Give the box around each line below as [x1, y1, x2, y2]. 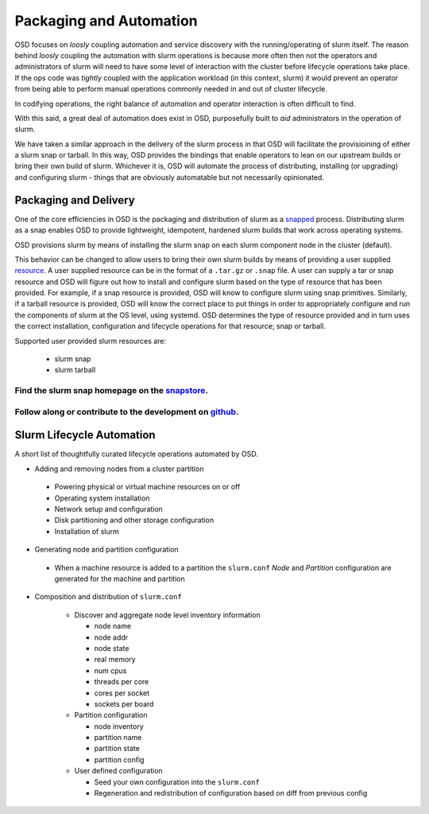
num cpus [94, 665, 127, 676]
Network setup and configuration [54, 504, 163, 514]
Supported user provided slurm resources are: [14, 336, 167, 345]
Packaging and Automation [14, 12, 198, 29]
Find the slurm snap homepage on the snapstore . [14, 385, 209, 396]
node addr [94, 633, 129, 642]
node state [94, 643, 129, 652]
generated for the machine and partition [54, 574, 186, 583]
